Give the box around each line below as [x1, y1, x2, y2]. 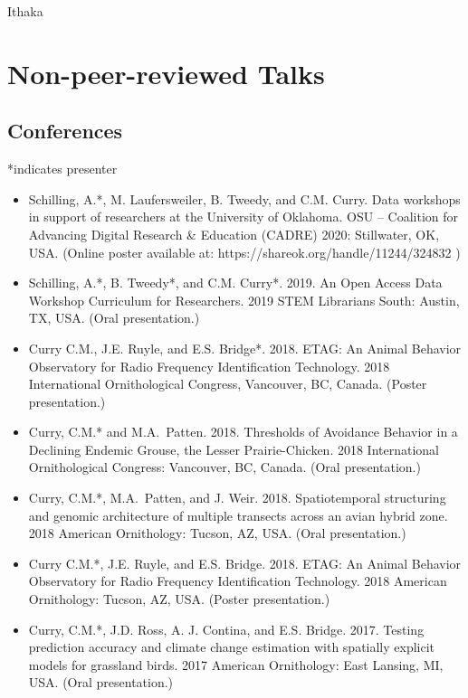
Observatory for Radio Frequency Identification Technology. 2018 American [28, 571, 447, 590]
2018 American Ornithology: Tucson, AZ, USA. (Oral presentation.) [28, 523, 406, 542]
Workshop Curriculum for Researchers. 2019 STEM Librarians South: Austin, [28, 290, 460, 309]
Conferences [7, 117, 123, 145]
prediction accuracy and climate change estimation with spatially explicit [28, 637, 435, 656]
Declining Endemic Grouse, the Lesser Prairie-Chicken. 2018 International [28, 439, 439, 458]
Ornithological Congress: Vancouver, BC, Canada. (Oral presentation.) [28, 457, 421, 476]
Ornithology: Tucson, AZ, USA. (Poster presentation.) [28, 590, 330, 608]
